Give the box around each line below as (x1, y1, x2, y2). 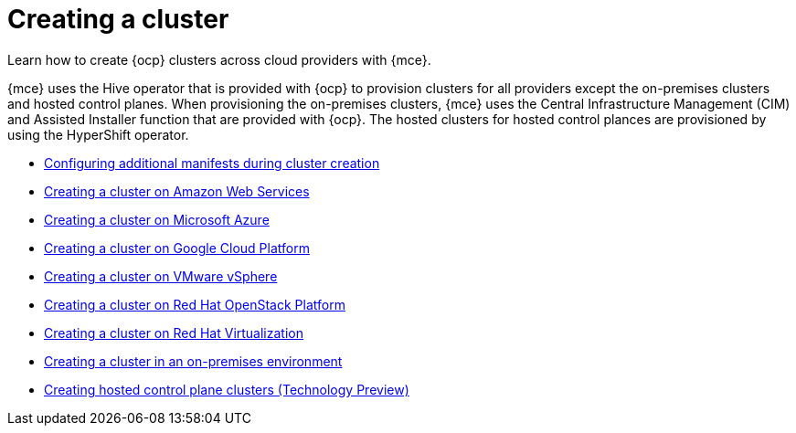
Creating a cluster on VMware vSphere (44, 268, 278, 284)
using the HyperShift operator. (7, 126, 189, 143)
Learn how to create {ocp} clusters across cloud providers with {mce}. (7, 51, 431, 68)
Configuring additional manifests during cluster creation (44, 154, 380, 171)
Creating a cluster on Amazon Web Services (44, 183, 310, 199)
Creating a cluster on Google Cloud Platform (44, 239, 310, 256)
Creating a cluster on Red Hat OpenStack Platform (44, 296, 345, 312)
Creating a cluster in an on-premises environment (44, 353, 343, 369)
